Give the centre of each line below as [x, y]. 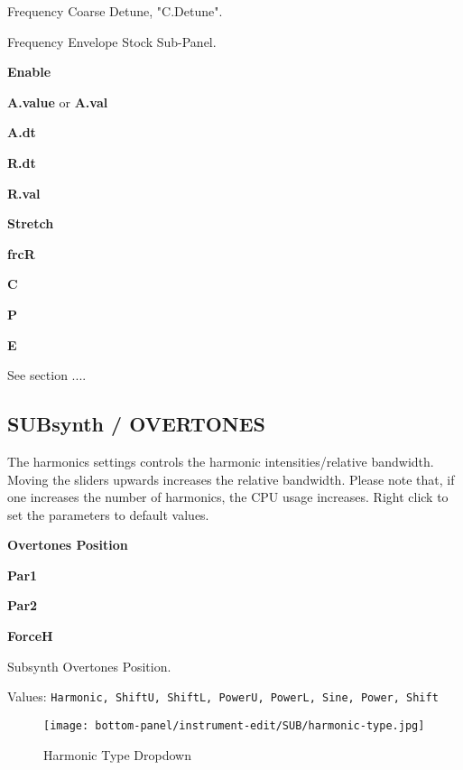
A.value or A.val [58, 102]
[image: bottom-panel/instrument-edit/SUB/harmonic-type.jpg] [234, 725]
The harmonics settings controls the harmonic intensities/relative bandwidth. [221, 461]
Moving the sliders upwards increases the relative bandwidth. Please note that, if [231, 479]
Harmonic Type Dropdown [118, 754]
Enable [29, 72]
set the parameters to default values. [108, 514]
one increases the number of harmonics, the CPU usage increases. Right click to [228, 497]
